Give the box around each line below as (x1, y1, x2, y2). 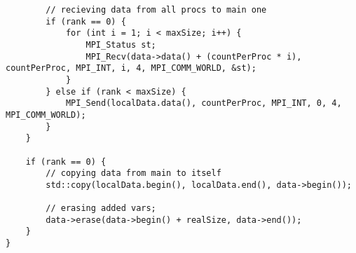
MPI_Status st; (85, 39, 156, 50)
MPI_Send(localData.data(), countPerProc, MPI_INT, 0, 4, (65, 98, 342, 109)
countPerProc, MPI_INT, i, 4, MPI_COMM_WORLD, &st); (6, 63, 256, 74)
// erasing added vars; (46, 203, 156, 214)
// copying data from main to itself (46, 168, 221, 179)
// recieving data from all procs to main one (46, 5, 267, 15)
